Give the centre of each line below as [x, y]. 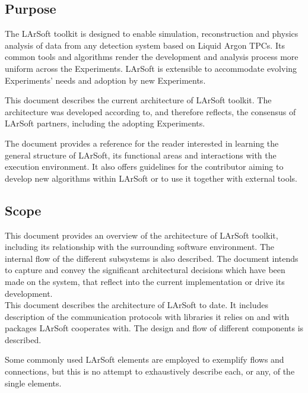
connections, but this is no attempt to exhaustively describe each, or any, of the [150, 371]
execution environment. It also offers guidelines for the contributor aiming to [144, 167]
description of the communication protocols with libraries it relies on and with [147, 316]
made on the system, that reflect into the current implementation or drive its [145, 281]
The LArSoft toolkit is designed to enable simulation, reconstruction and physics [152, 34]
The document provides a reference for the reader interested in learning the [142, 143]
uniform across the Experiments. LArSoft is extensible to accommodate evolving [151, 68]
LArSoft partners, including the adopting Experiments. [105, 123]
